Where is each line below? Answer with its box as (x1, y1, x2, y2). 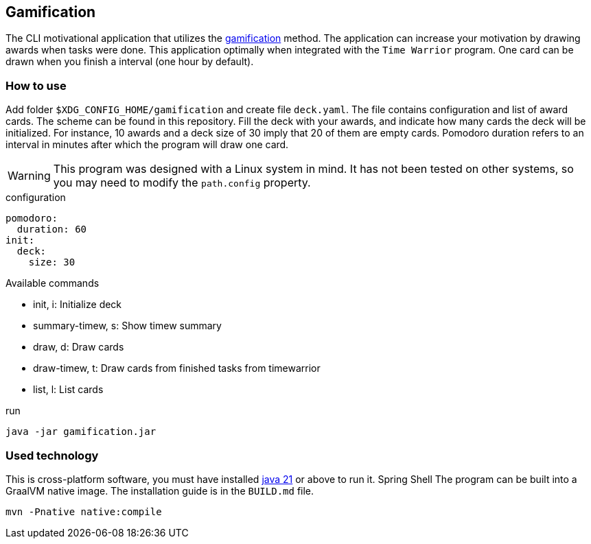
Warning (8, 169, 51, 183)
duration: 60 (16, 224, 87, 235)
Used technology (5, 448, 99, 462)
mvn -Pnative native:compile (5, 506, 162, 517)
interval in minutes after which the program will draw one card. (5, 139, 289, 151)
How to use (5, 78, 67, 93)
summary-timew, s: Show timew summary (33, 320, 222, 332)
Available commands (5, 277, 100, 289)
